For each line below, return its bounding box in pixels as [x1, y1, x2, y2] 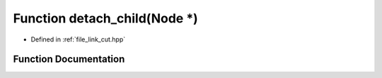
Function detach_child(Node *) [13, 11, 198, 26]
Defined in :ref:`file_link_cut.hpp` [30, 35, 126, 44]
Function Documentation [13, 53, 125, 65]
